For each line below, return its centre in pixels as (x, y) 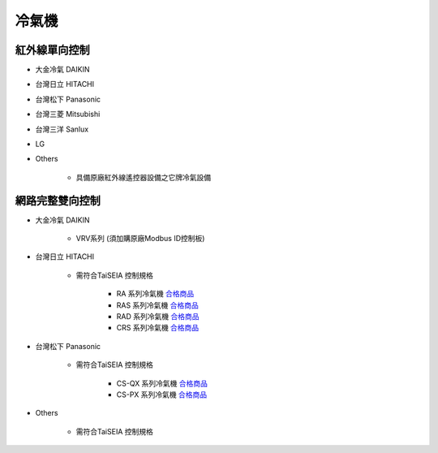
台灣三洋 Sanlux (62, 129)
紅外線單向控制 (52, 50)
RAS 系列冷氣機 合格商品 (157, 305)
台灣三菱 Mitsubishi (68, 114)
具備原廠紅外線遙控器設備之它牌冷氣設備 (143, 177)
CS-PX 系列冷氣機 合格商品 (162, 395)
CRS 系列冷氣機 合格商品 (158, 328)
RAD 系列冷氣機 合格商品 (158, 317)
